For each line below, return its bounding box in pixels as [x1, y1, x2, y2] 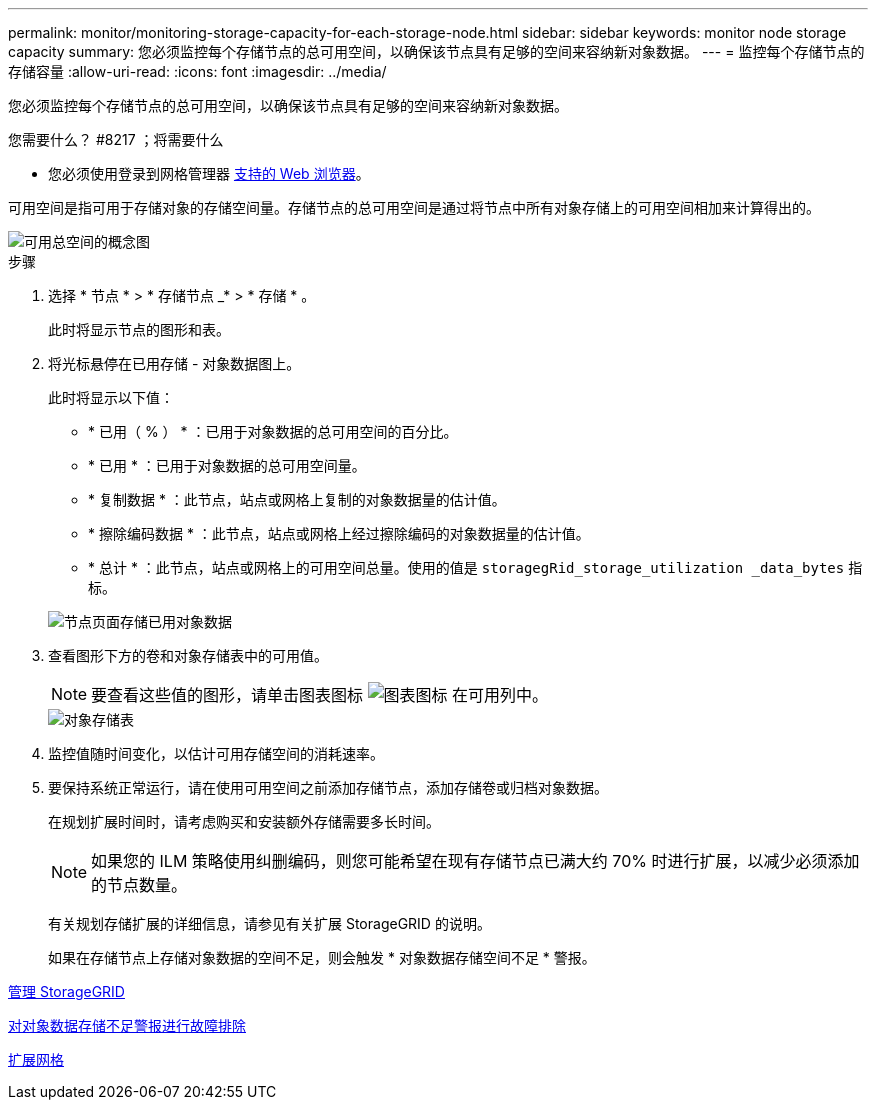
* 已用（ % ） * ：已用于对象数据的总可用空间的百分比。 [88, 423, 458, 440]
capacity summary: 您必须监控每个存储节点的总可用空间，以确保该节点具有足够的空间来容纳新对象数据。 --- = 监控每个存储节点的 [8, 43, 865, 60]
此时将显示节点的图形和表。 [48, 321, 230, 338]
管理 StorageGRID [8, 983, 125, 1000]
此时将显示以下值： [48, 389, 174, 406]
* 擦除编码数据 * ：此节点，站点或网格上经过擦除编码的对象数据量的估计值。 [88, 525, 590, 542]
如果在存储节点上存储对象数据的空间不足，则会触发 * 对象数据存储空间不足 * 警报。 [48, 949, 596, 966]
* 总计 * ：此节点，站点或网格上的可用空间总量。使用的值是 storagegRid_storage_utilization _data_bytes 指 [88, 559, 863, 576]
